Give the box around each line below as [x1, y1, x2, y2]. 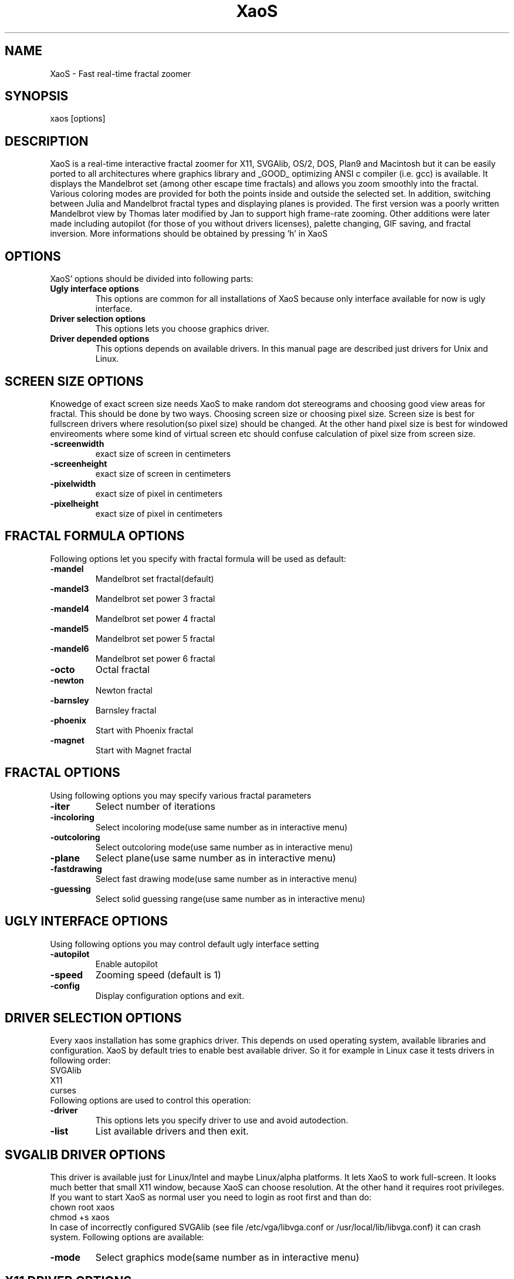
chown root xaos [50, 1202, 115, 1213]
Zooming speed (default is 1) [95, 968, 221, 981]
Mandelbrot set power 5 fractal [95, 633, 215, 644]
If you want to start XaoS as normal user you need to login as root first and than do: [50, 1192, 371, 1203]
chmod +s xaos [50, 1212, 110, 1223]
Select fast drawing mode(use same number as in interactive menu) [95, 873, 357, 884]
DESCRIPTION [5, 133, 89, 149]
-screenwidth [50, 438, 104, 449]
